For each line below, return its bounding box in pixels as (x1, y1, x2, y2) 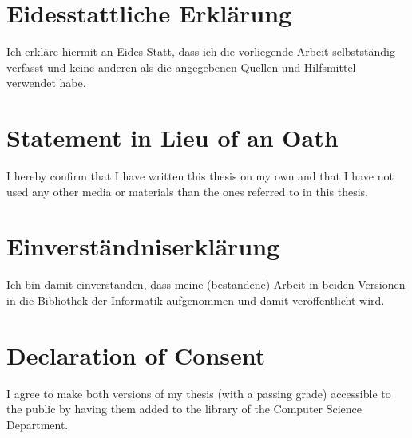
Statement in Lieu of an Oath (6, 121, 339, 154)
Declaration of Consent (6, 338, 266, 371)
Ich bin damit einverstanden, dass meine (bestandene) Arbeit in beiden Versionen (6, 276, 406, 293)
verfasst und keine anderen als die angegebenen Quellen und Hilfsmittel (6, 58, 356, 75)
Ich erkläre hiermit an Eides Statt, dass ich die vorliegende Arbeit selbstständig (6, 43, 395, 60)
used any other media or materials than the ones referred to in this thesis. (6, 183, 368, 199)
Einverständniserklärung (6, 230, 280, 262)
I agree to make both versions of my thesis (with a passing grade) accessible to (6, 385, 391, 401)
